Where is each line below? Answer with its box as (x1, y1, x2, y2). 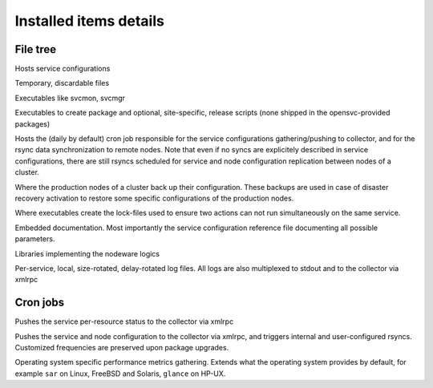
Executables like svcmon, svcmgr (14, 93, 126, 103)
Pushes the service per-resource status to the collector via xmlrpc (14, 317, 234, 326)
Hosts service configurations (14, 64, 111, 74)
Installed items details (14, 12, 164, 30)
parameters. (14, 234, 55, 244)
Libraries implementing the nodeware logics (14, 249, 160, 258)
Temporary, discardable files (14, 79, 110, 88)
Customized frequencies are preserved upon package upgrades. (14, 343, 229, 352)
